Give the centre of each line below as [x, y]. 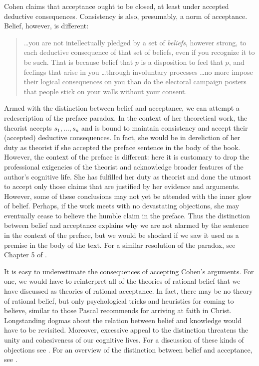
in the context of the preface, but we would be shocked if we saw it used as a [122, 235]
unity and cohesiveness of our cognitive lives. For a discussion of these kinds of [124, 340]
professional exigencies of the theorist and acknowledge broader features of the [124, 166]
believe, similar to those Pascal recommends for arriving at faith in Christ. [118, 310]
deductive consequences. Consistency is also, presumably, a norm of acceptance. [126, 16]
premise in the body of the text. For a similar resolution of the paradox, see [120, 245]
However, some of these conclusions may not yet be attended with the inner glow [128, 196]
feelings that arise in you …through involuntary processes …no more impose [138, 72]
